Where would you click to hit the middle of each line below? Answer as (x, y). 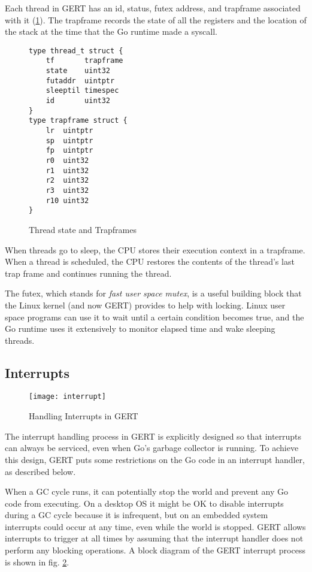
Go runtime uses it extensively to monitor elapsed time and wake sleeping (140, 329)
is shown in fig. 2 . (37, 562)
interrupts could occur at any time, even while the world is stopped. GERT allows (155, 526)
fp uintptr (69, 151)
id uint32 (78, 101)
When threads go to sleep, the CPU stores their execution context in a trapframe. (155, 249)
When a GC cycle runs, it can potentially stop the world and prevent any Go (146, 491)
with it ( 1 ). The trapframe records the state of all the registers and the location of (156, 19)
